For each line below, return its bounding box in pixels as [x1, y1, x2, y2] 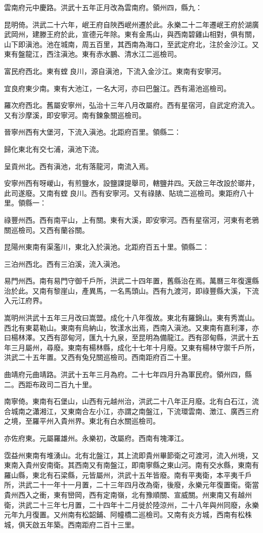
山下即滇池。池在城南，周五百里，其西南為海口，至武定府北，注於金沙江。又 [4, 38, 259, 49]
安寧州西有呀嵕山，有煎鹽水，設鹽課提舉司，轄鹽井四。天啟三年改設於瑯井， [4, 178, 259, 188]
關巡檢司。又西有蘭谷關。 [4, 224, 89, 235]
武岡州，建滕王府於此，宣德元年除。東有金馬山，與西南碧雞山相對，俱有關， [4, 29, 259, 39]
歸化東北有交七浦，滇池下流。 [4, 143, 103, 154]
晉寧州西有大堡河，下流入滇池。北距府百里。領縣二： [4, 127, 181, 137]
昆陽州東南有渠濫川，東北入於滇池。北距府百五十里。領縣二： [4, 241, 209, 252]
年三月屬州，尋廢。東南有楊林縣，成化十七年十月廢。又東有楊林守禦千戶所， [4, 342, 259, 352]
